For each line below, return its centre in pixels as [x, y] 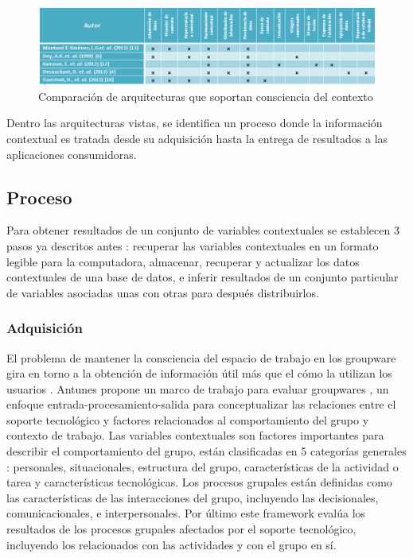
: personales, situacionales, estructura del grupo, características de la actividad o [203, 466]
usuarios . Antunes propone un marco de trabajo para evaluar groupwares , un [198, 388]
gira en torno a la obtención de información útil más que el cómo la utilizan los [199, 373]
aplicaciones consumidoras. [72, 154]
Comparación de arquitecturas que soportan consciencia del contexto [206, 96]
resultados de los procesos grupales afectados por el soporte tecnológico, [181, 529]
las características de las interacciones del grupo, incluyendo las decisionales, [193, 497]
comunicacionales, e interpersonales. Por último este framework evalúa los [186, 513]
